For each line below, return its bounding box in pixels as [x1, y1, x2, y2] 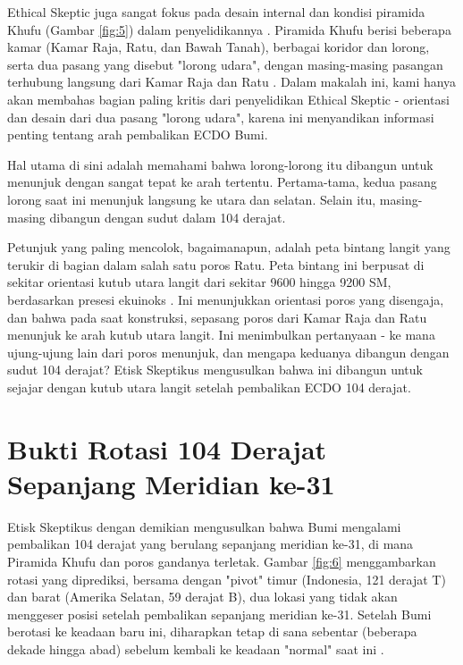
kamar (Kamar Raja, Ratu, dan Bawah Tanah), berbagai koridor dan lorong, [7, 38, 430, 56]
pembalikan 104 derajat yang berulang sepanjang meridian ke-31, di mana [7, 535, 414, 553]
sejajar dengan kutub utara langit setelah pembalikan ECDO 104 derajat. [7, 377, 411, 396]
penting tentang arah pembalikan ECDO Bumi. [7, 125, 268, 144]
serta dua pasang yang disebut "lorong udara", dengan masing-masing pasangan [7, 55, 443, 73]
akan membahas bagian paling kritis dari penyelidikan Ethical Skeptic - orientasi [7, 89, 450, 108]
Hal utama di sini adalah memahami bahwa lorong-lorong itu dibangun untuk [7, 155, 434, 173]
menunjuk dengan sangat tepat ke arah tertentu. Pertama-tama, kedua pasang [7, 173, 437, 191]
